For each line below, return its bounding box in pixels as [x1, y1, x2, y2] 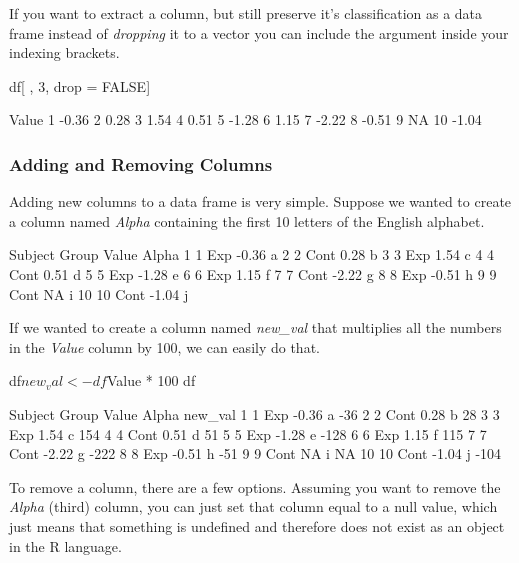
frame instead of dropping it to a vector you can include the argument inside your [9, 22, 509, 43]
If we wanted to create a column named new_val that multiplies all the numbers [9, 317, 502, 338]
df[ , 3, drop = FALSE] [9, 75, 151, 96]
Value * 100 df [106, 370, 196, 391]
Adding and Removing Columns [9, 151, 273, 176]
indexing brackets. [9, 42, 120, 63]
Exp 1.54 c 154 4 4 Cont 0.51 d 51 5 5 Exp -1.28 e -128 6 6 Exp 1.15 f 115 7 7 [9, 423, 487, 444]
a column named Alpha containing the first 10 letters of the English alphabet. [9, 210, 485, 231]
